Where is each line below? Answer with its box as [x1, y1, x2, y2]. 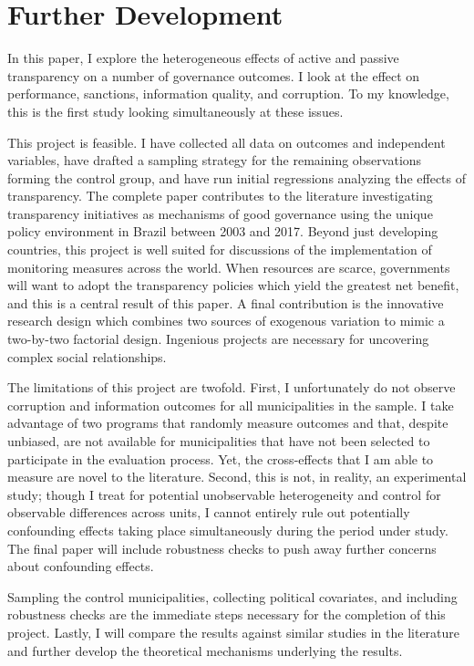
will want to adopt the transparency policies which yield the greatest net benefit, [7, 276, 459, 295]
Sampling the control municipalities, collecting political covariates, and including [7, 587, 458, 606]
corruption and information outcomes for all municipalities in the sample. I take [7, 395, 454, 414]
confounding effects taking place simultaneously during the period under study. [7, 520, 448, 539]
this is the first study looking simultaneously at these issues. [7, 101, 344, 120]
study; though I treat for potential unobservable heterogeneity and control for [7, 484, 441, 504]
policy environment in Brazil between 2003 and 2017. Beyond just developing [7, 222, 438, 241]
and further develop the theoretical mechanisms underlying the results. [7, 640, 403, 660]
